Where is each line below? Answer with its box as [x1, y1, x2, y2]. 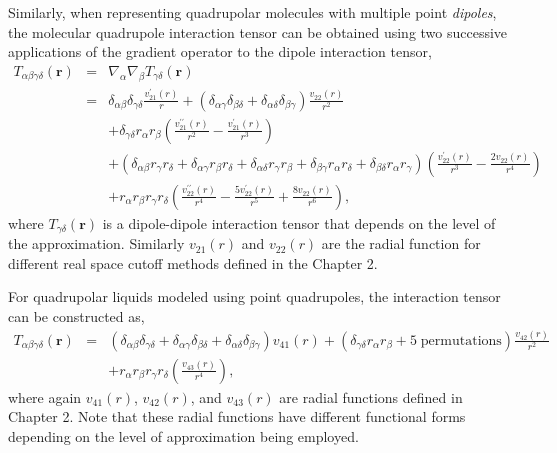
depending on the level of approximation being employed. [8, 426, 359, 447]
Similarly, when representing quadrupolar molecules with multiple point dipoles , [8, 2, 497, 22]
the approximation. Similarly [8, 233, 185, 254]
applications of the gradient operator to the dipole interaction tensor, [8, 41, 432, 62]
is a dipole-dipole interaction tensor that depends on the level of [102, 212, 496, 233]
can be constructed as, [8, 305, 145, 326]
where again [8, 386, 82, 407]
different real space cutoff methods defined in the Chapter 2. [8, 252, 378, 273]
